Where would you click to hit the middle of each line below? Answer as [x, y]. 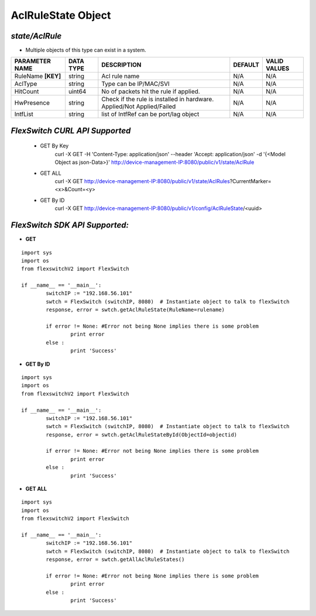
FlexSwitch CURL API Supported [71, 131]
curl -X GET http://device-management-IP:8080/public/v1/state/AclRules [142, 181]
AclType [26, 84]
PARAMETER [32, 61]
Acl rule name [121, 76]
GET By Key [54, 146]
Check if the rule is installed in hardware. [158, 99]
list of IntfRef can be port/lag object [150, 114]
